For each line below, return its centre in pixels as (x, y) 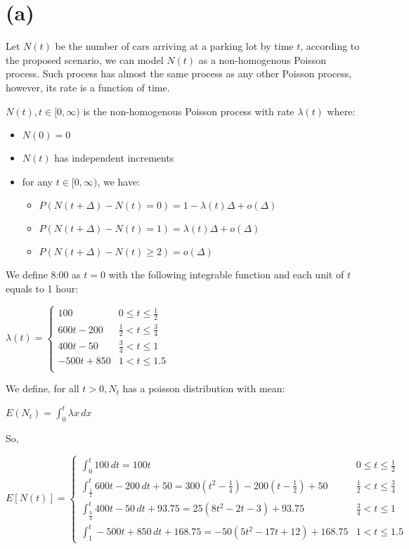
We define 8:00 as (43, 274)
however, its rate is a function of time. (88, 87)
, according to (330, 46)
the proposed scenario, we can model (85, 59)
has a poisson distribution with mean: (204, 388)
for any (38, 181)
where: (341, 111)
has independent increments (114, 158)
